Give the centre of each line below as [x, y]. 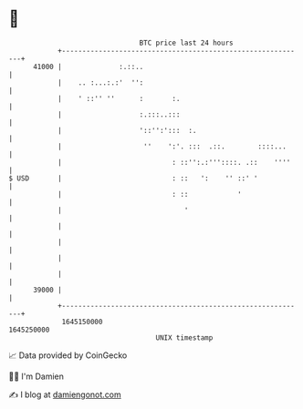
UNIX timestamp [184, 337]
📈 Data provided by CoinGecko [68, 355]
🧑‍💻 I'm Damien [37, 376]
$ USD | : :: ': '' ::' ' [133, 178]
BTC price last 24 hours [186, 43]
